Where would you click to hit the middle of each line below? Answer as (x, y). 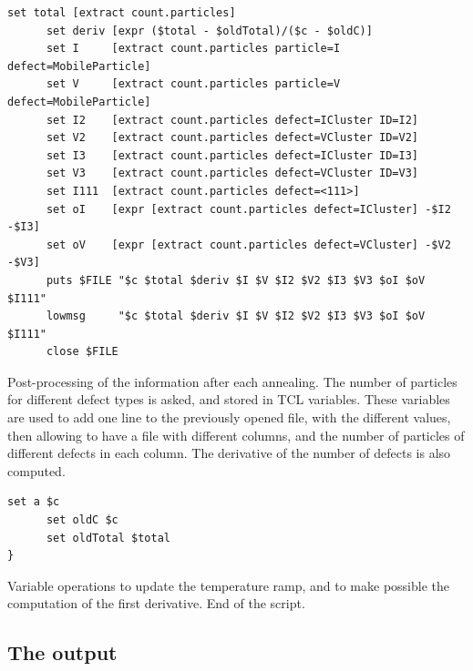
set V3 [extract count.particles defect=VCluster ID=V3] (232, 173)
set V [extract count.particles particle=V (193, 84)
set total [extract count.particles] (122, 13)
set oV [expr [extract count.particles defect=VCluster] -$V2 (248, 244)
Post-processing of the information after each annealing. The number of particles (232, 381)
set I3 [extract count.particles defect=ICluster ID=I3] (232, 155)
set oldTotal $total (108, 538)
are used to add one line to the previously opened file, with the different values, (229, 417)
